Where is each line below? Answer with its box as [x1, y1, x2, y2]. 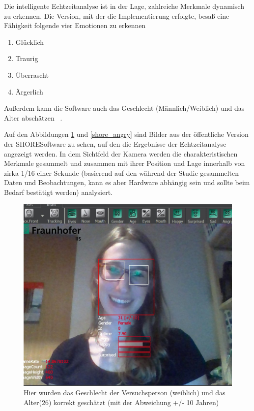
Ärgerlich [15, 86, 43, 96]
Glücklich [15, 36, 44, 47]
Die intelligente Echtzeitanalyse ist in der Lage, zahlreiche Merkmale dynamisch [4, 1, 244, 11]
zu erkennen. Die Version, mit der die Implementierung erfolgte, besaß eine [4, 10, 229, 21]
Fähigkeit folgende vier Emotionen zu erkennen [4, 20, 146, 31]
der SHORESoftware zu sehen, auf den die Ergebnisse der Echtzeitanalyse [4, 138, 226, 149]
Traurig [15, 53, 38, 63]
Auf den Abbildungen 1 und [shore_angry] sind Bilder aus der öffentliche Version [4, 129, 249, 139]
